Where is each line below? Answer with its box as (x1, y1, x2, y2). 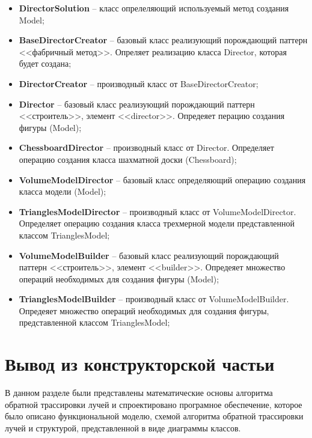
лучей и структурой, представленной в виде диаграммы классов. (5, 421, 241, 434)
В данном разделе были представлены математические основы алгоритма (5, 386, 273, 399)
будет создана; (19, 57, 72, 70)
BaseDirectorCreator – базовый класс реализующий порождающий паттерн (19, 34, 308, 46)
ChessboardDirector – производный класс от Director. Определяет (19, 141, 274, 154)
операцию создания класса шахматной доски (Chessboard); (19, 153, 237, 165)
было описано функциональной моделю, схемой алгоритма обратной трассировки (5, 410, 304, 422)
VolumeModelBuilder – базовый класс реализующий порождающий (19, 249, 279, 261)
